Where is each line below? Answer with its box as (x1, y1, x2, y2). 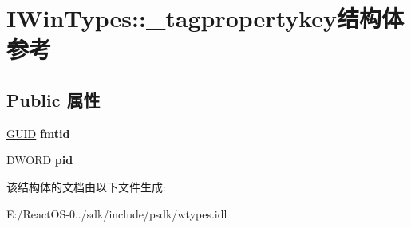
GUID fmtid (6, 124, 70, 141)
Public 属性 (6, 87, 101, 112)
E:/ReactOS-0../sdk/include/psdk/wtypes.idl (6, 205, 227, 222)
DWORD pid (6, 151, 73, 168)
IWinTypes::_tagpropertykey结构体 (6, 2, 405, 34)
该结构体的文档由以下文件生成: (6, 178, 166, 195)
